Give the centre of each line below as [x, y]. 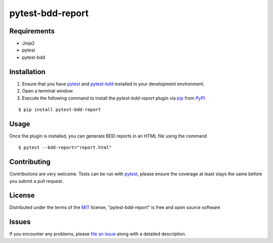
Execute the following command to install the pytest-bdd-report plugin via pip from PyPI [113, 98]
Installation [27, 71]
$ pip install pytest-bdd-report [60, 109]
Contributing [30, 162]
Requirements [32, 31]
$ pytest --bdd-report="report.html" [65, 148]
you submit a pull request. [36, 181]
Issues [20, 222]
